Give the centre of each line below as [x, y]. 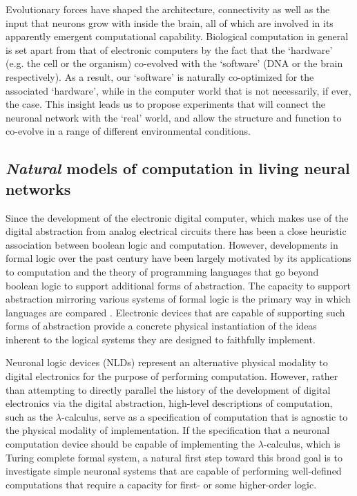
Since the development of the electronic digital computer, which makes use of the [177, 217]
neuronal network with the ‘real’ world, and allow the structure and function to [174, 117]
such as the [29, 416]
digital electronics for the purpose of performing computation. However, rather [172, 376]
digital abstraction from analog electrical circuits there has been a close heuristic [176, 231]
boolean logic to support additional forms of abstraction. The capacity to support [178, 285]
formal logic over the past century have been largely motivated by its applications [178, 258]
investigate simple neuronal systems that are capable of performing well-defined [174, 471]
